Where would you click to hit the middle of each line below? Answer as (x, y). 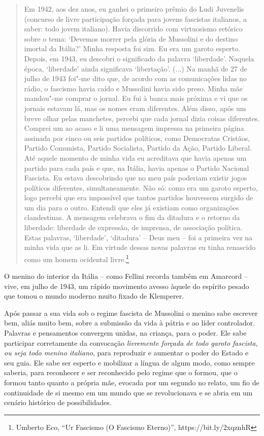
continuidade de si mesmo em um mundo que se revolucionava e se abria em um (128, 392)
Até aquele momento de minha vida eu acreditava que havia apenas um (135, 157)
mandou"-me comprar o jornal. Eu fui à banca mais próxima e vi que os (136, 98)
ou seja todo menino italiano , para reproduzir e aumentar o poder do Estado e (126, 353)
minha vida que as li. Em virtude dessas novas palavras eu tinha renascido (140, 247)
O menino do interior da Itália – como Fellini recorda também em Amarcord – (126, 276)
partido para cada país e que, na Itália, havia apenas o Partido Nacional (137, 168)
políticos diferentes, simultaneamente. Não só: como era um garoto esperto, (141, 187)
